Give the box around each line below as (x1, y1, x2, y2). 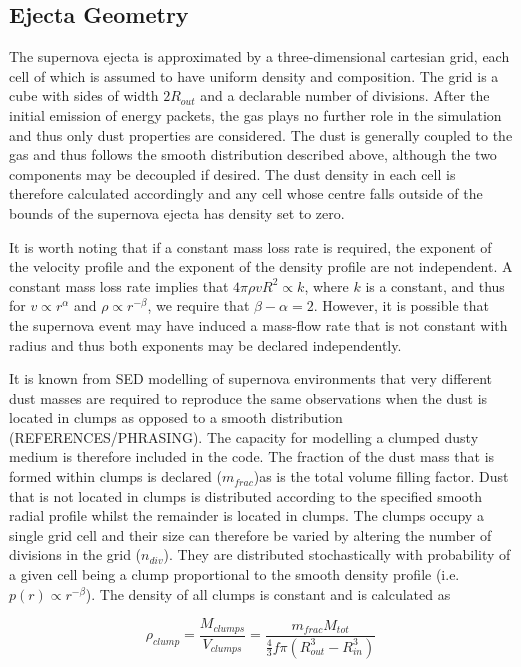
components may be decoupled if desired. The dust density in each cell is (9, 163, 456, 184)
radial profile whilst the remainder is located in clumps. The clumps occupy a (9, 505, 484, 526)
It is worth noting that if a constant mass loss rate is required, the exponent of (9, 236, 492, 257)
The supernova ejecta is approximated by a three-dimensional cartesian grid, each (9, 46, 510, 67)
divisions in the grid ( (9, 544, 142, 565)
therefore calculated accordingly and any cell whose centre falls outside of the (9, 183, 483, 204)
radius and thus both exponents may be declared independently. (9, 334, 402, 355)
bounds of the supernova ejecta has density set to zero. (9, 202, 345, 223)
